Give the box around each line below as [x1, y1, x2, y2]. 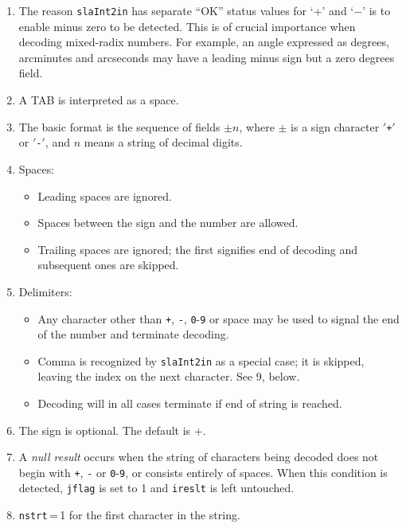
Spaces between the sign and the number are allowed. [37, 214, 299, 231]
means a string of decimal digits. [84, 134, 243, 151]
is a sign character [291, 118, 380, 135]
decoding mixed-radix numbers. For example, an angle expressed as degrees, [18, 33, 389, 50]
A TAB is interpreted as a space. [18, 92, 179, 108]
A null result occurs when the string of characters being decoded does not [18, 448, 379, 465]
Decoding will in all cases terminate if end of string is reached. [37, 395, 342, 411]
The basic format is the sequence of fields [18, 118, 221, 135]
